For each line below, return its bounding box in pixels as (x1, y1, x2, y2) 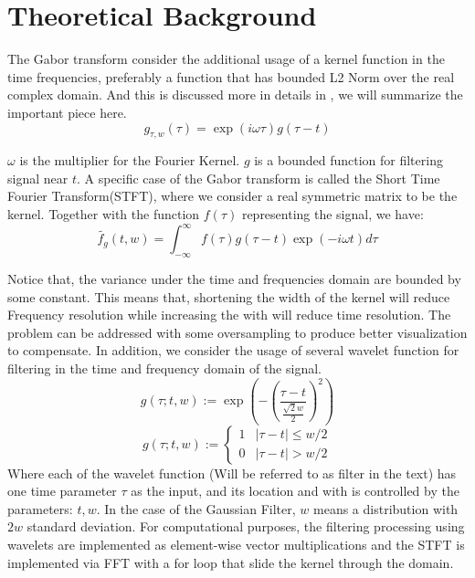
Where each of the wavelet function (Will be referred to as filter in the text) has (7, 463, 457, 482)
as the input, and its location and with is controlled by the (131, 481, 459, 500)
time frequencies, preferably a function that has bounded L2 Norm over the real (7, 67, 455, 86)
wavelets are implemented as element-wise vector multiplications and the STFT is (7, 534, 465, 553)
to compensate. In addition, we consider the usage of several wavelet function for (7, 341, 459, 360)
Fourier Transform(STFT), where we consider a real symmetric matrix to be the (7, 186, 458, 205)
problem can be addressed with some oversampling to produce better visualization (7, 322, 468, 342)
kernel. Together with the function (7, 205, 200, 224)
